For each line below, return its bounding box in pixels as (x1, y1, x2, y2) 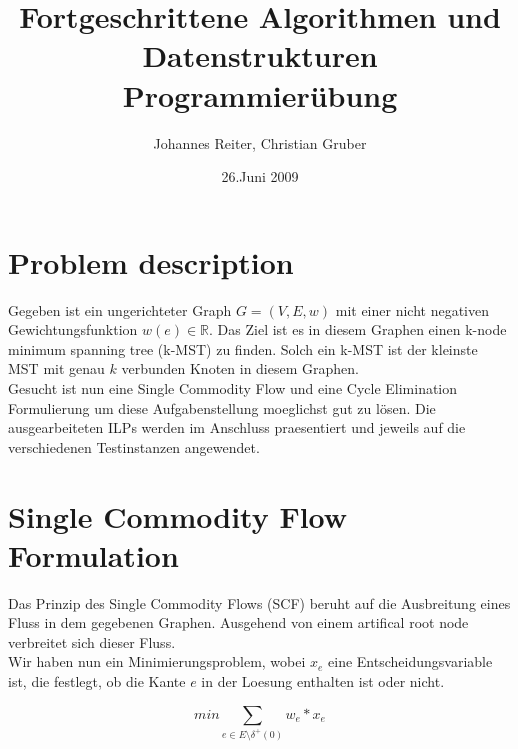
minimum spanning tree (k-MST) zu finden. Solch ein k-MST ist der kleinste (8, 338, 478, 359)
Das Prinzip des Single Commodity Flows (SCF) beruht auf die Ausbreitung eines (8, 592, 511, 613)
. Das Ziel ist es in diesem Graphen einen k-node (209, 319, 507, 340)
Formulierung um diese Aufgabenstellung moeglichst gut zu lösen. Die (8, 397, 436, 418)
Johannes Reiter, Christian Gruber (153, 132, 367, 153)
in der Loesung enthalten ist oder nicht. (201, 671, 445, 692)
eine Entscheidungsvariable (328, 651, 493, 672)
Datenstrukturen (142, 35, 378, 76)
